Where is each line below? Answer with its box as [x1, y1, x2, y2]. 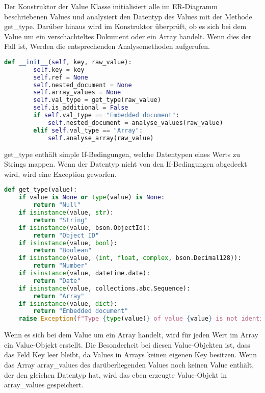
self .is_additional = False [33, 104, 128, 112]
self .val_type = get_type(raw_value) [33, 96, 161, 104]
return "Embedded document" [33, 307, 128, 315]
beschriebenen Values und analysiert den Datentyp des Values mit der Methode [4, 11, 252, 21]
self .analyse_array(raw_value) [47, 134, 154, 142]
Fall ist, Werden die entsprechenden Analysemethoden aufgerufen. [4, 41, 210, 51]
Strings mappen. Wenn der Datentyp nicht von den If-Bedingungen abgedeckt [4, 159, 247, 169]
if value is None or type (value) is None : [18, 194, 165, 201]
